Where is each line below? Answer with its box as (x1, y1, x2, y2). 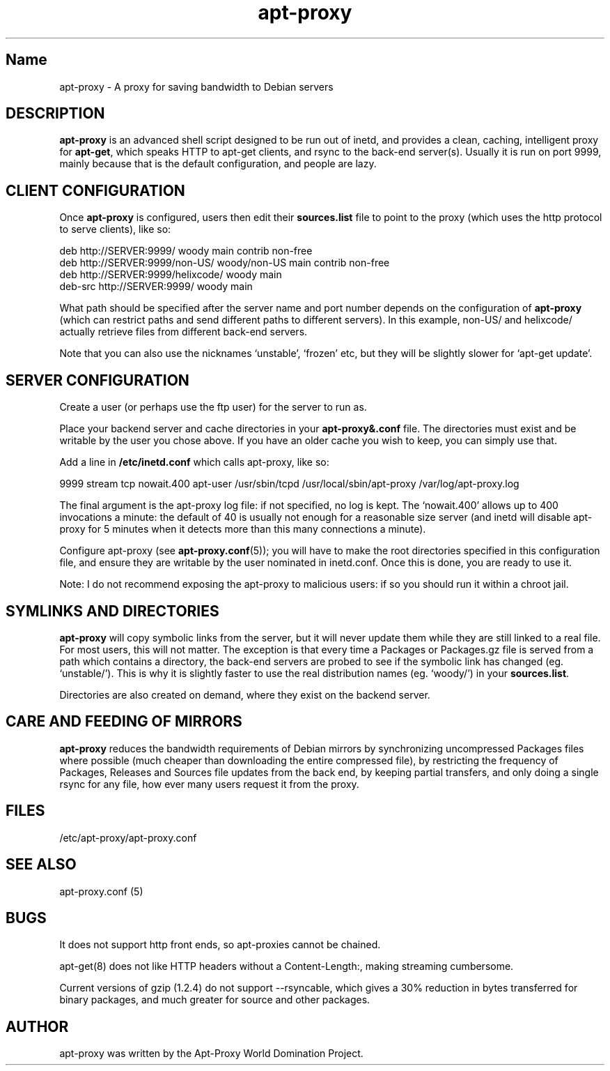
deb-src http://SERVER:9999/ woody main (59, 280, 253, 293)
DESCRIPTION (6, 105, 105, 123)
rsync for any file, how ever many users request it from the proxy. (59, 777, 359, 790)
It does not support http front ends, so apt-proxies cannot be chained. (59, 939, 381, 951)
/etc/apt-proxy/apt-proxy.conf (59, 831, 197, 844)
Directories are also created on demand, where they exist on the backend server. (59, 688, 430, 701)
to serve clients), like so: (59, 223, 171, 236)
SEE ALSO (6, 856, 77, 874)
